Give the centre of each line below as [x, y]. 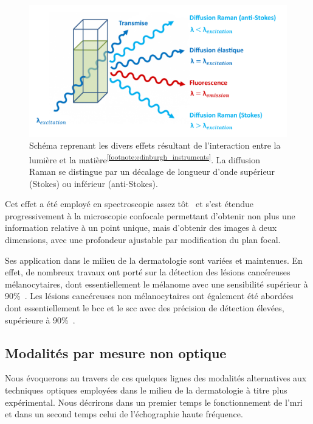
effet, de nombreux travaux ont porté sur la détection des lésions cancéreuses [148, 272]
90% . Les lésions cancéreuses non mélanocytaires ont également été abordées [149, 296]
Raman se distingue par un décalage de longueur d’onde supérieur [152, 171]
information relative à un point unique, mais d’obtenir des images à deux [141, 228]
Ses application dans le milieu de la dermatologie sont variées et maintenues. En [154, 260]
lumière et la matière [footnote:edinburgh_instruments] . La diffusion [145, 158]
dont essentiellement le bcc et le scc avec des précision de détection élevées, [145, 307]
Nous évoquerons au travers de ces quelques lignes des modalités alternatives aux [156, 378]
